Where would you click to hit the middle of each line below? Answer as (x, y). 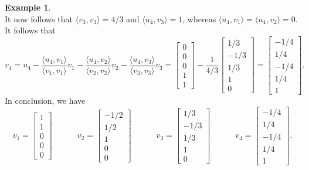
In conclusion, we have (45, 100)
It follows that (30, 30)
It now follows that (39, 18)
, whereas (199, 18)
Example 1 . (28, 7)
